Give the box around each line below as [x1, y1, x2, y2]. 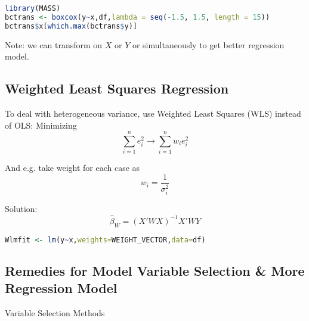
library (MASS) [5, 4, 61, 13]
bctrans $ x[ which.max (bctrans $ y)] [5, 21, 137, 30]
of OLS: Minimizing [5, 119, 77, 131]
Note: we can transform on [5, 38, 103, 51]
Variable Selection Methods [5, 307, 105, 319]
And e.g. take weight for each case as [5, 161, 140, 174]
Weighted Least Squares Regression [5, 79, 229, 98]
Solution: [5, 202, 38, 215]
